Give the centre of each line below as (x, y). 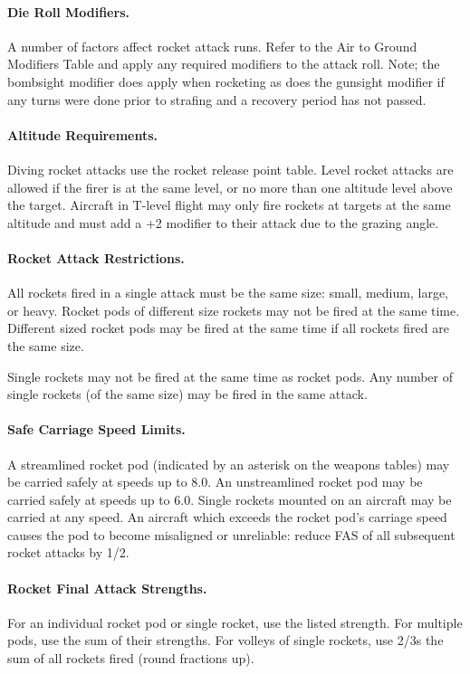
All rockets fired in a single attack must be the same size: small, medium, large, (228, 293)
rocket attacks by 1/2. (68, 552)
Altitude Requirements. (82, 134)
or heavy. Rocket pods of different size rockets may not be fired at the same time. (234, 310)
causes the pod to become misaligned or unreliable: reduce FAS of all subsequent (231, 534)
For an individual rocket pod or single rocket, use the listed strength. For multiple (235, 622)
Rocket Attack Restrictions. (96, 257)
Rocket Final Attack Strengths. (107, 588)
